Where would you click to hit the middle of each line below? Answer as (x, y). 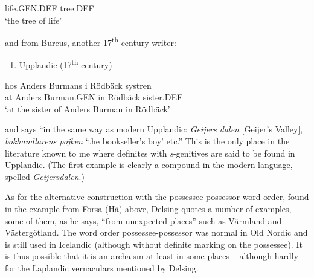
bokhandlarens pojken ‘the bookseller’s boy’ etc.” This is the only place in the (147, 141)
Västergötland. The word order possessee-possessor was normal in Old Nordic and (156, 232)
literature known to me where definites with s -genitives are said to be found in (150, 153)
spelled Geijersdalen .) (45, 176)
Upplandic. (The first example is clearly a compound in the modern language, (149, 165)
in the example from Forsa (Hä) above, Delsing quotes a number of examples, (148, 209)
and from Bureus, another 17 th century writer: (91, 41)
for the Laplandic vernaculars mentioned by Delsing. (102, 268)
